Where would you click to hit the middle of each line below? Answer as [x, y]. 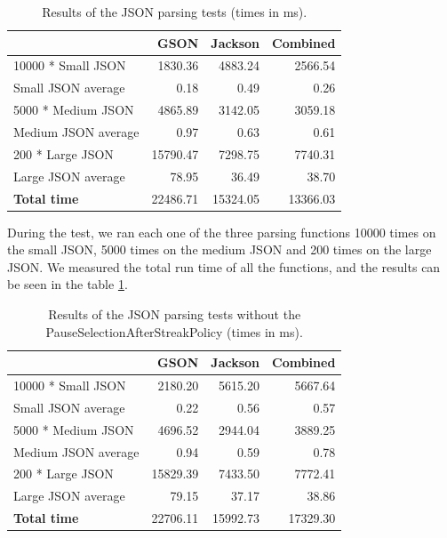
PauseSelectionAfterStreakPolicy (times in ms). [174, 331]
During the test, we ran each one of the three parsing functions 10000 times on [222, 232]
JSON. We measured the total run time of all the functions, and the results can [224, 266]
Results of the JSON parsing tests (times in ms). [175, 12]
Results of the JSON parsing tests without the [175, 313]
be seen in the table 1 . [68, 284]
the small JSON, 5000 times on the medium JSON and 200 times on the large [220, 249]
